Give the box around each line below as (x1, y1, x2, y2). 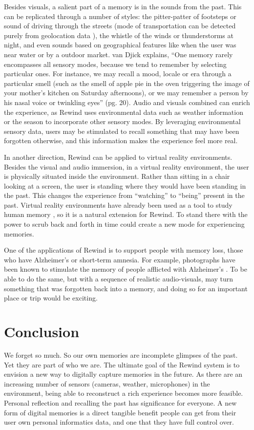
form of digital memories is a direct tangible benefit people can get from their (4, 407, 236, 417)
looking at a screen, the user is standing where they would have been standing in (4, 180, 246, 191)
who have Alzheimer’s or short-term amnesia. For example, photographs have (4, 254, 235, 264)
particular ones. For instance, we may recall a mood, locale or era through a (4, 68, 232, 79)
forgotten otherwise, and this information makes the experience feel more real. (4, 135, 238, 146)
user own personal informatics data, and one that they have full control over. (4, 417, 234, 427)
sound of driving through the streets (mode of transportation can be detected (4, 21, 236, 31)
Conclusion (4, 322, 80, 341)
